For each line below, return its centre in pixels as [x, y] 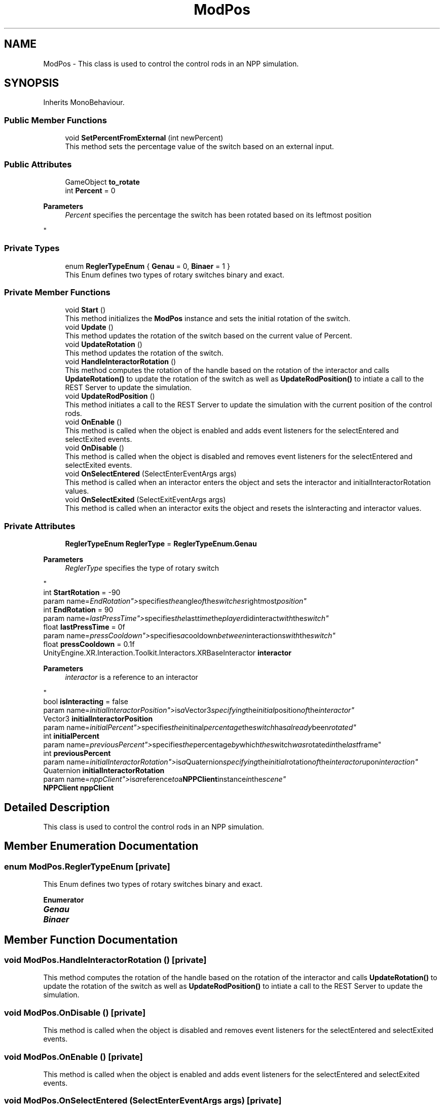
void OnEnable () [94, 422]
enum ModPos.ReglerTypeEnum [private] [87, 866]
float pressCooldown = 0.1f [89, 644]
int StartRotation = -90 [82, 593]
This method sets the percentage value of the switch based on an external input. [199, 147]
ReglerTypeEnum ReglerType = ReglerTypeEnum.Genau [161, 544]
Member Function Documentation [91, 940]
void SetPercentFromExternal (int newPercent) [144, 138]
